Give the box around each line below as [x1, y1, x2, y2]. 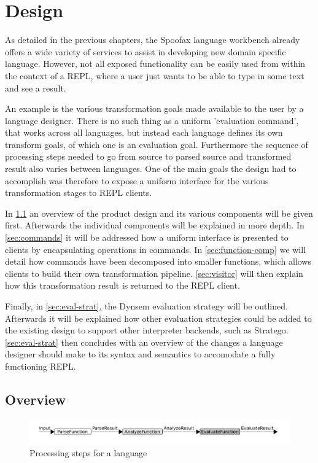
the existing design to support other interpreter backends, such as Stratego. [5, 324, 289, 337]
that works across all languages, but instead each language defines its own [5, 126, 283, 139]
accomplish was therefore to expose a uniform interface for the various [5, 174, 269, 187]
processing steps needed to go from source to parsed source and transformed [5, 150, 292, 163]
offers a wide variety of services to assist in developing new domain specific [5, 45, 286, 58]
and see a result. [5, 81, 66, 94]
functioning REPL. [5, 359, 76, 372]
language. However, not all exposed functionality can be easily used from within [5, 57, 306, 70]
